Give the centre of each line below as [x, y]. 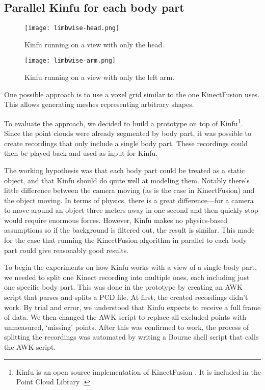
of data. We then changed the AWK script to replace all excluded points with [125, 317]
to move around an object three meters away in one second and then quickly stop [131, 210]
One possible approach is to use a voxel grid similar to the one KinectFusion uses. [132, 94]
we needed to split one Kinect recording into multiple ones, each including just [127, 277]
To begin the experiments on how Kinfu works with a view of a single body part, [130, 267]
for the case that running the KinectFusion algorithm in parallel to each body [126, 240]
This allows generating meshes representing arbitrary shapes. [99, 104]
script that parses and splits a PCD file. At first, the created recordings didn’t [126, 297]
